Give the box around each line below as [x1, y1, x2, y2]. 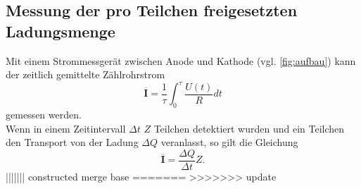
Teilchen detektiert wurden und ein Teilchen [153, 121, 345, 135]
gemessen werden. [6, 107, 82, 122]
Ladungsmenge [6, 20, 115, 42]
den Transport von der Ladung [6, 135, 139, 150]
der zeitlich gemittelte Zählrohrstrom [6, 67, 165, 82]
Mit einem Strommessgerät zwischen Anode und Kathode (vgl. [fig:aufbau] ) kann [6, 53, 356, 68]
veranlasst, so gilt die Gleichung [160, 135, 298, 150]
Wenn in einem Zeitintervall [6, 121, 126, 135]
